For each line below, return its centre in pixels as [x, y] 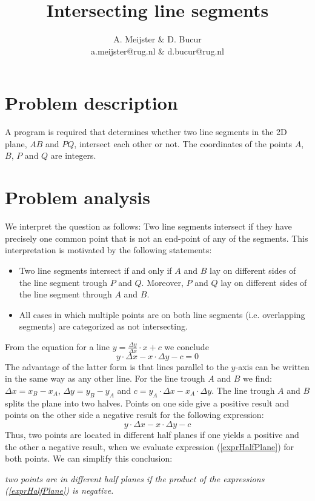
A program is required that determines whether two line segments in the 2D [146, 132]
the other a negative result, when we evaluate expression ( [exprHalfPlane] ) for [150, 446]
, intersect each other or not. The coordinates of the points [183, 143]
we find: [257, 378]
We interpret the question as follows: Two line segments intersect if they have [148, 226]
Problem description [91, 103]
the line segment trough [63, 282]
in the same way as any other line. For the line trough [105, 378]
